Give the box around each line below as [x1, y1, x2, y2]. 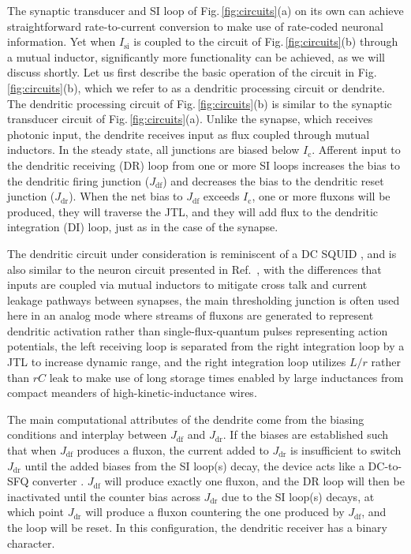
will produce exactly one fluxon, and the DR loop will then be [104, 473, 405, 489]
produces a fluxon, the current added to [77, 442, 269, 459]
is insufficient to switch [290, 442, 402, 459]
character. [7, 534, 55, 551]
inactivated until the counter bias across [7, 488, 200, 504]
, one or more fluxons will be [252, 188, 390, 204]
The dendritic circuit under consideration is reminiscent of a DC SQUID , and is [7, 245, 397, 261]
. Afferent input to [312, 141, 401, 158]
